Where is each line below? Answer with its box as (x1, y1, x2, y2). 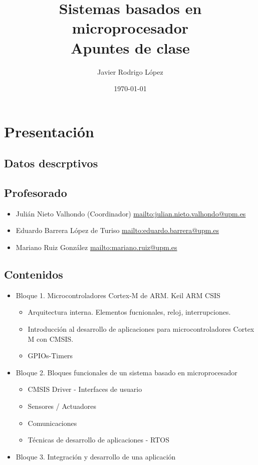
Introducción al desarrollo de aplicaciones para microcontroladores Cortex (28, 324, 254, 334)
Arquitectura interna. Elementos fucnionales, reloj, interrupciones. (28, 307, 231, 317)
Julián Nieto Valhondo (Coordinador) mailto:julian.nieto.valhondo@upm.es (16, 208, 246, 218)
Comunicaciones (28, 417, 77, 428)
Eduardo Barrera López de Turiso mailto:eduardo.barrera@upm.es (16, 225, 219, 236)
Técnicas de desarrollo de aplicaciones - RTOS (28, 434, 170, 445)
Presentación (4, 121, 94, 141)
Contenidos (4, 267, 63, 282)
